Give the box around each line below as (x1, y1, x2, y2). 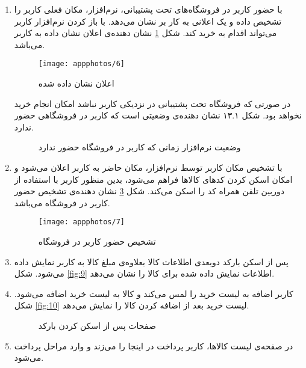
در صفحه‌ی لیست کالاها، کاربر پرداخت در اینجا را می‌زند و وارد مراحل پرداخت (14, 339, 293, 352)
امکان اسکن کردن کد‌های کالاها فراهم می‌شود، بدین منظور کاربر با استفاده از (14, 173, 293, 185)
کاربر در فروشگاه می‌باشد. (14, 196, 110, 209)
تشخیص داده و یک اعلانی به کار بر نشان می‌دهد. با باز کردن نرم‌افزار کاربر (14, 14, 282, 27)
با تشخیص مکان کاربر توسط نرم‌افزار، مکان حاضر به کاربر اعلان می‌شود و (14, 161, 283, 173)
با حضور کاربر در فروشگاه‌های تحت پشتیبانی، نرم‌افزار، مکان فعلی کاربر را (14, 3, 283, 15)
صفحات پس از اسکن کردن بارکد (38, 319, 156, 331)
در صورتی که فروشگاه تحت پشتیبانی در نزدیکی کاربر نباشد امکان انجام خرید (14, 97, 291, 109)
